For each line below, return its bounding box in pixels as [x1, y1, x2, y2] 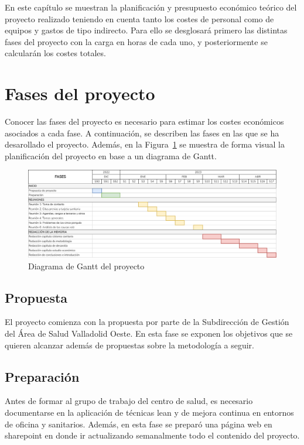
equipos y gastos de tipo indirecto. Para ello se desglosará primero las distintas [5, 24, 288, 36]
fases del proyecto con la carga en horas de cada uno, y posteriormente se [5, 35, 268, 47]
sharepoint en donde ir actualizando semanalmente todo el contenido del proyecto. [5, 429, 300, 441]
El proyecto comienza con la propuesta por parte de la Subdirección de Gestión [5, 316, 289, 328]
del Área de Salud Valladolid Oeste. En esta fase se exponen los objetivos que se [5, 327, 293, 339]
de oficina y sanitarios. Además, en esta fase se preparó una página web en [5, 417, 272, 430]
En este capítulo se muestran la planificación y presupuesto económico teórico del [5, 1, 297, 13]
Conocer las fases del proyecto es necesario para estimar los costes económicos [5, 115, 284, 128]
